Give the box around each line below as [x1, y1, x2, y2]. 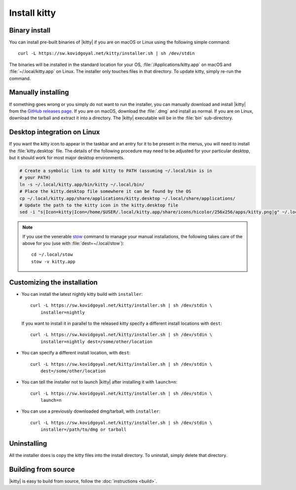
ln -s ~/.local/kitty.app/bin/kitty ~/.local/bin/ [19, 181, 145, 187]
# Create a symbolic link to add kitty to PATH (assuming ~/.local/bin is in [19, 168, 212, 174]
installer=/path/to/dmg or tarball [40, 427, 127, 432]
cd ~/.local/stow [31, 252, 73, 257]
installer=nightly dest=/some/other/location [40, 339, 153, 345]
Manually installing [9, 88, 69, 97]
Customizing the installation [9, 278, 98, 286]
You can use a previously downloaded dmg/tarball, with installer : [21, 408, 160, 414]
